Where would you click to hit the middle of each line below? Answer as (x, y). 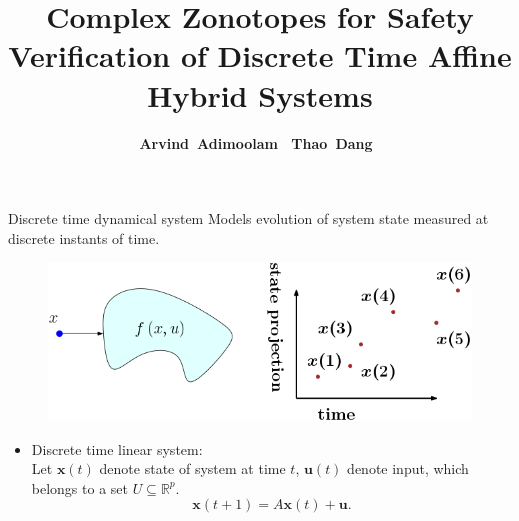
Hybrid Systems (260, 94)
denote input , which (408, 468)
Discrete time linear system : (117, 448)
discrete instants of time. (84, 237)
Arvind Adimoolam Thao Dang (256, 142)
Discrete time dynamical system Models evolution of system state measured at (248, 218)
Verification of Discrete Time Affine (260, 55)
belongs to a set (80, 487)
